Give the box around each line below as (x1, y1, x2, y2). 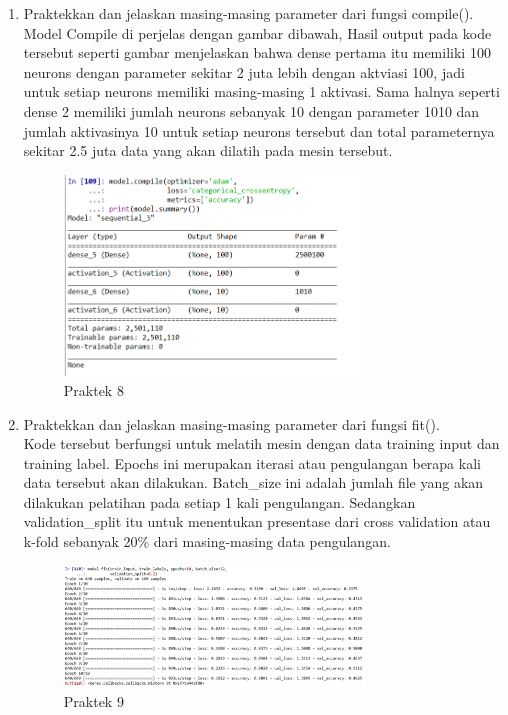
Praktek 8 (63, 379, 124, 400)
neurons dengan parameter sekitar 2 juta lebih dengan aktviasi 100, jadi (23, 61, 465, 82)
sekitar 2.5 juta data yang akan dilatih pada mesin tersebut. (23, 140, 393, 161)
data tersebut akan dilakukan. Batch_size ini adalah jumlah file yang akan (23, 472, 484, 493)
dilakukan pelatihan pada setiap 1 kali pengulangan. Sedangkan (23, 491, 416, 512)
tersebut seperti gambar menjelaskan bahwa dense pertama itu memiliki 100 (23, 42, 491, 63)
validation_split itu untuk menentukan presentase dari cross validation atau (23, 511, 491, 532)
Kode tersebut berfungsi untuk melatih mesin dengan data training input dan (23, 433, 500, 454)
